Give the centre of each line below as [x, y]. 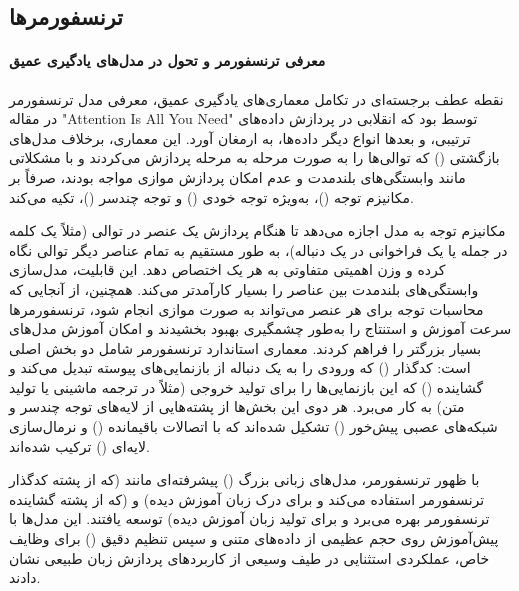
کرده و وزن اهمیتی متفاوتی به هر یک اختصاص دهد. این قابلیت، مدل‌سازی [227, 269]
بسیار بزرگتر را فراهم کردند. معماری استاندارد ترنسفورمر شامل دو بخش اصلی [245, 347]
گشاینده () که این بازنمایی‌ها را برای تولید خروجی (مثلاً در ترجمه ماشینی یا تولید [246, 386]
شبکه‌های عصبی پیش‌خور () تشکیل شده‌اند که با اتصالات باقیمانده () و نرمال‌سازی [253, 426]
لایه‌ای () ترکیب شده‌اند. [79, 445]
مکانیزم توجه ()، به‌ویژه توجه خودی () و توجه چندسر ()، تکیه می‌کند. [211, 196]
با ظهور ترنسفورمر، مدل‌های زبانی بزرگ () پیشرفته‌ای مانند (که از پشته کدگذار [244, 479]
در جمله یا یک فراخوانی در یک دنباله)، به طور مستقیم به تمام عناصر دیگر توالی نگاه [258, 249]
